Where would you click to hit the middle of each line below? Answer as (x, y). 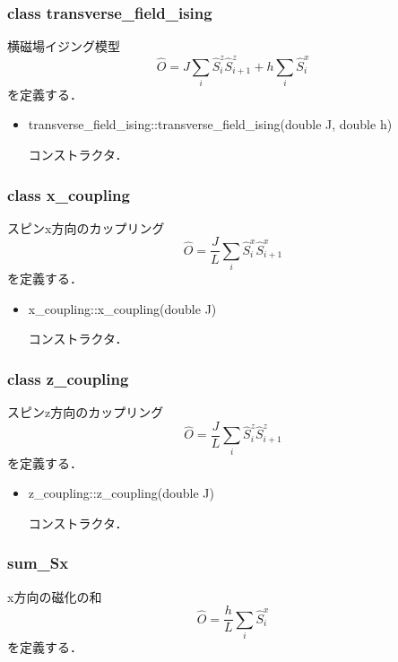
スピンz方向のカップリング (86, 412)
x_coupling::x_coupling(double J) (122, 308)
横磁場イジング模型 (64, 46)
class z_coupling (68, 378)
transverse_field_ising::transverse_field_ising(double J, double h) (210, 124)
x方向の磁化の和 (55, 596)
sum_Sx (38, 563)
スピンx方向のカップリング (86, 227)
